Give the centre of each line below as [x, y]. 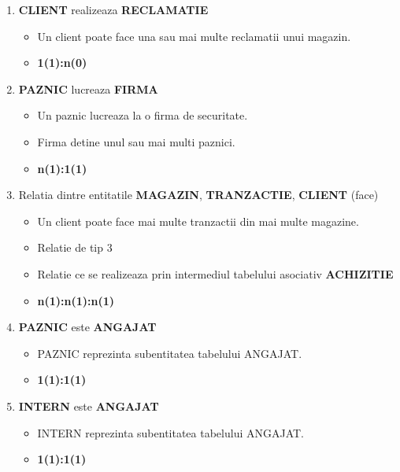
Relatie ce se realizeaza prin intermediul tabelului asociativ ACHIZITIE [215, 273]
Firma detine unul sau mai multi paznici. [136, 141]
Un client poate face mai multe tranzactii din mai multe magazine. [198, 221]
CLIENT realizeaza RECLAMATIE [113, 9]
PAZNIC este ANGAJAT [87, 327]
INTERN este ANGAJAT [89, 406]
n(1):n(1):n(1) [76, 300]
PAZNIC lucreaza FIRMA [88, 88]
